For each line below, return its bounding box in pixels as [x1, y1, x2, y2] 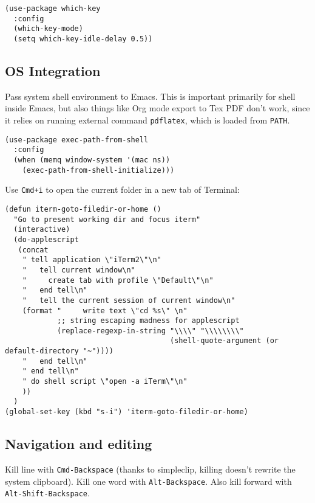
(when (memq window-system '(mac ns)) [13, 155, 171, 164]
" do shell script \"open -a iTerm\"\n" [22, 377, 188, 386]
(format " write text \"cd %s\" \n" [22, 306, 188, 315]
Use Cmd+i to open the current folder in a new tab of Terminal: [5, 183, 240, 196]
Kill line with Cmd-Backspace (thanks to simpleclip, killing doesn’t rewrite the [5, 462, 296, 475]
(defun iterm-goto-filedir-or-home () [5, 204, 161, 213]
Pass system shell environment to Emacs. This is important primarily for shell [5, 89, 296, 102]
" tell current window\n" [22, 265, 135, 274]
